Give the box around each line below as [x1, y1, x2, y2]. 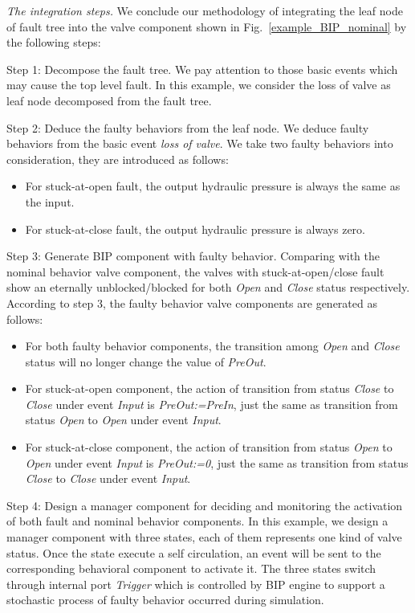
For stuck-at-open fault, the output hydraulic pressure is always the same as [25, 178, 401, 194]
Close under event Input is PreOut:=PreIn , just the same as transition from [25, 395, 398, 412]
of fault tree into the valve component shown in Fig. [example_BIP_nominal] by [6, 18, 407, 35]
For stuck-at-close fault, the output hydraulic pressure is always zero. [25, 220, 365, 237]
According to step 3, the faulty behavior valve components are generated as [6, 294, 377, 311]
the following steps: [6, 34, 101, 51]
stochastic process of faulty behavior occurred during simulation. [6, 591, 324, 608]
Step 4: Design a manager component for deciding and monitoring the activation [6, 497, 403, 513]
